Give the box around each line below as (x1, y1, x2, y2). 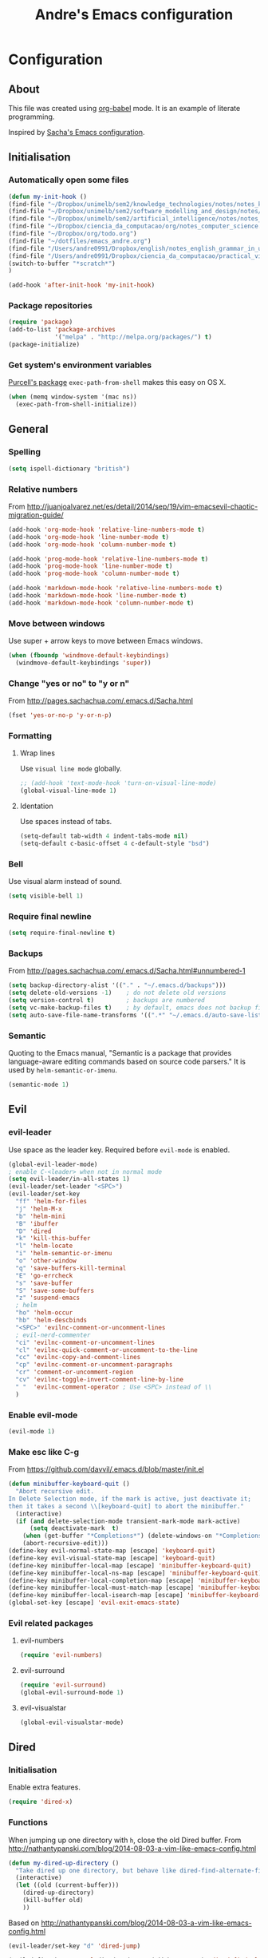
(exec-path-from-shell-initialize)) (15, 401, 137, 409)
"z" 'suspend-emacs (15, 1294, 81, 1302)
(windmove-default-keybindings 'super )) (15, 659, 152, 667)
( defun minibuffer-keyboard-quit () (8, 1480, 130, 1488)
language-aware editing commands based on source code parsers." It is (8, 1056, 246, 1067)
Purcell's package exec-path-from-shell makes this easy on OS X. (8, 378, 227, 387)
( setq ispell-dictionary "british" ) (8, 465, 130, 473)
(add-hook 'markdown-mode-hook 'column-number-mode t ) (8, 599, 195, 607)
